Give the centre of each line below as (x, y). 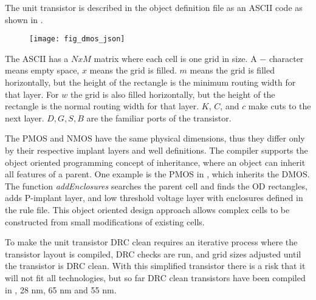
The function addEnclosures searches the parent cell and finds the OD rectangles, (156, 186)
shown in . (24, 19)
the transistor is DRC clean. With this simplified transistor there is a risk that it (155, 266)
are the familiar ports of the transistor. (159, 118)
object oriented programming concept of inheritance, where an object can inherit (155, 162)
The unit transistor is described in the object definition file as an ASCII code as (154, 7)
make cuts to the (280, 106)
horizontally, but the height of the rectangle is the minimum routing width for (150, 82)
